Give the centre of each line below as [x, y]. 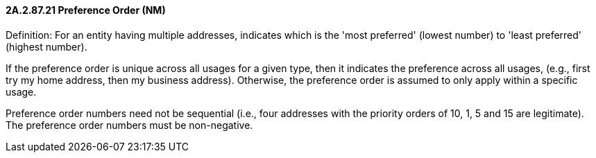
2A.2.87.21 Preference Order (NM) [86, 10]
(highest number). [46, 46]
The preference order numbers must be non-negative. [129, 125]
